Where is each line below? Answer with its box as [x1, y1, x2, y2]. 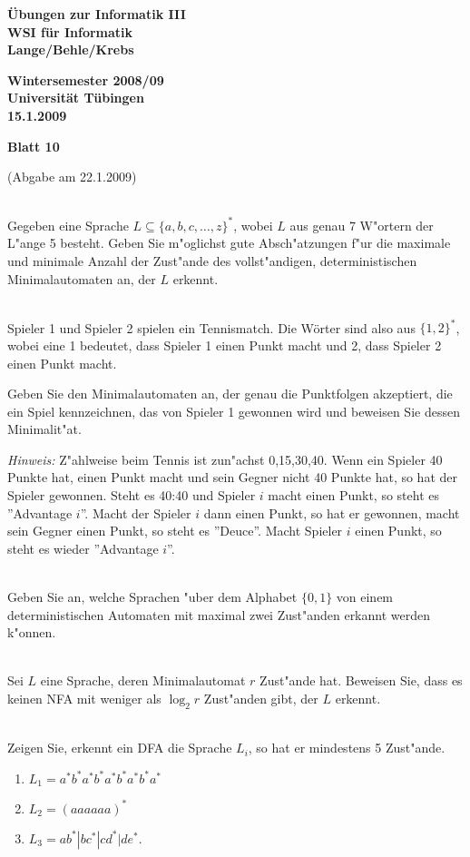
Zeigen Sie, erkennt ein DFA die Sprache [7, 738, 232, 757]
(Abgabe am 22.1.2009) [7, 167, 137, 186]
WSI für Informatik [7, 22, 133, 41]
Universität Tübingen [7, 88, 144, 107]
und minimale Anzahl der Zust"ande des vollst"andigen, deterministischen [7, 251, 417, 271]
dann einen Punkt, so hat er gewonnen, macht [203, 503, 460, 522]
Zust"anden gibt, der [203, 689, 318, 707]
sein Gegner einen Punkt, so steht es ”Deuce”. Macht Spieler [7, 521, 343, 540]
